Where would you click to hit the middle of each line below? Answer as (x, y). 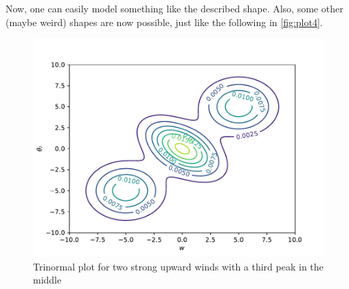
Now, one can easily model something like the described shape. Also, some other (174, 8)
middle (47, 280)
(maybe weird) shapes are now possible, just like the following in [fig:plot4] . (164, 22)
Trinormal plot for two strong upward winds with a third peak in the (178, 266)
